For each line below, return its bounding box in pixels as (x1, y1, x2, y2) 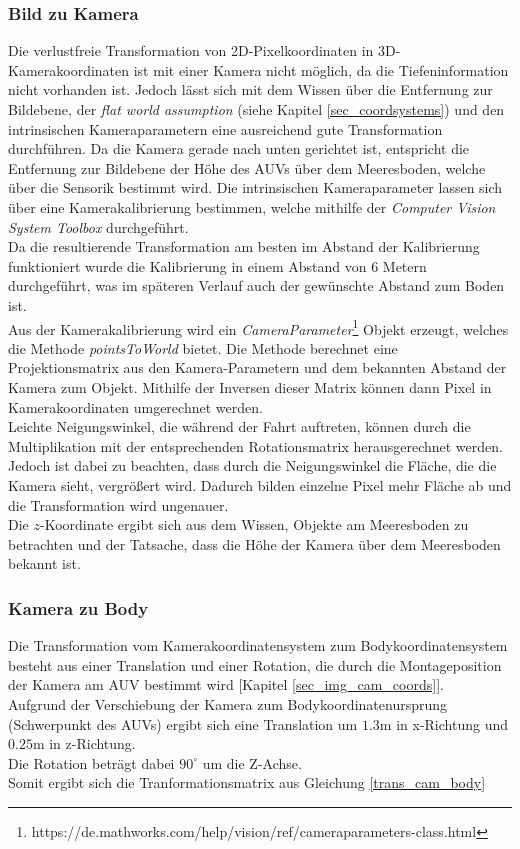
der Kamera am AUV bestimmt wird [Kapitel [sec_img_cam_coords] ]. (8, 674, 444, 695)
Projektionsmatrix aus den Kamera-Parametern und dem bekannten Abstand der (8, 357, 507, 378)
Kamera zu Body (8, 595, 149, 620)
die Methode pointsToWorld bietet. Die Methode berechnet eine (8, 337, 398, 358)
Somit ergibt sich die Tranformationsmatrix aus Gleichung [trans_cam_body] (8, 772, 486, 793)
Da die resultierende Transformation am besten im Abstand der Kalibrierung (8, 236, 480, 257)
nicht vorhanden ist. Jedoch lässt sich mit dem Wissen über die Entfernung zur (8, 79, 493, 100)
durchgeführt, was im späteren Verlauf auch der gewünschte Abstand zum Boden (8, 275, 505, 296)
